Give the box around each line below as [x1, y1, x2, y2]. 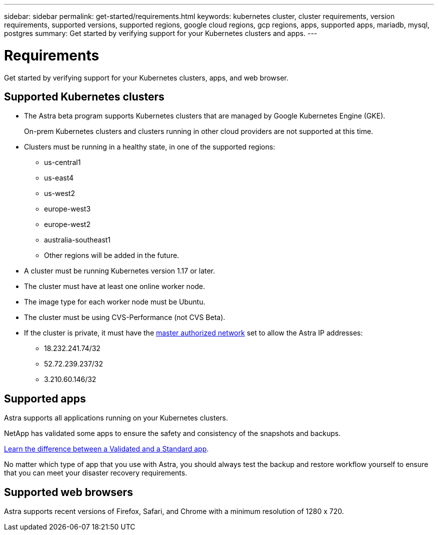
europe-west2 [44, 220, 90, 229]
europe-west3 [44, 204, 91, 213]
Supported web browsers [4, 485, 133, 498]
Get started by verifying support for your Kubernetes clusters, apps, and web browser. [4, 73, 288, 82]
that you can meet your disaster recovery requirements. [4, 468, 187, 477]
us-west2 [44, 189, 75, 198]
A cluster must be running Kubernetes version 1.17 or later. [24, 266, 215, 275]
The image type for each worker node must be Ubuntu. [24, 297, 205, 306]
